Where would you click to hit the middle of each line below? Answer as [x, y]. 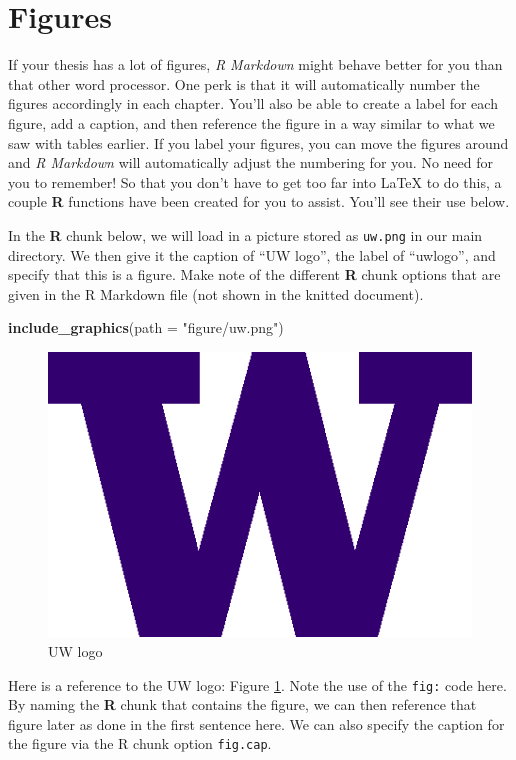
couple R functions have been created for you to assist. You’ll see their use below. [259, 201]
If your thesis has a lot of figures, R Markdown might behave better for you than [255, 64]
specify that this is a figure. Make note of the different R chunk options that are [254, 274]
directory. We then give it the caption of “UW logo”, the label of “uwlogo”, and [252, 254]
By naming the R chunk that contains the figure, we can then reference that [242, 704]
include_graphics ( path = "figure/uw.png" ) [146, 327]
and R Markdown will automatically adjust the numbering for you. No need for [250, 162]
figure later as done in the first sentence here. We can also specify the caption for [256, 723]
